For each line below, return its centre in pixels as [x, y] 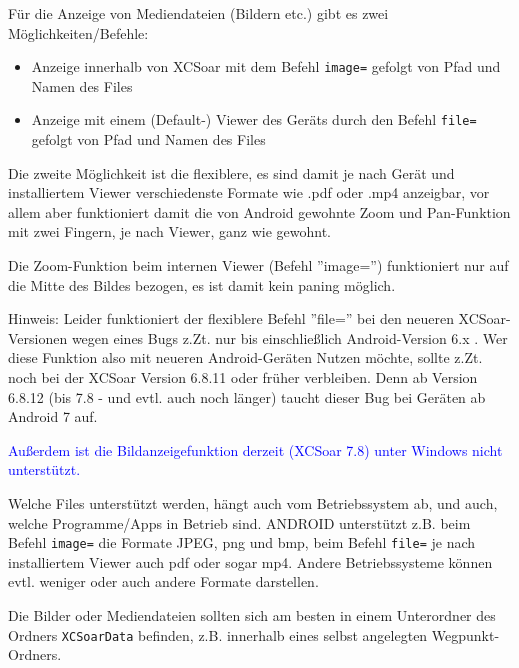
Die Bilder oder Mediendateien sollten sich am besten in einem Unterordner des [252, 615]
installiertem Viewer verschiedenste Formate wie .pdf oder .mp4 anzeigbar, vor [249, 192]
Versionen [38, 337]
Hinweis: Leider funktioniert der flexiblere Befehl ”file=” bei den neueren [231, 318]
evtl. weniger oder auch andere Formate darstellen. [163, 581]
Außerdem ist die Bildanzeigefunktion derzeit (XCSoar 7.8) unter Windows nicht [255, 449]
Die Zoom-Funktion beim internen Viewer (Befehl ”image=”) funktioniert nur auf [258, 265]
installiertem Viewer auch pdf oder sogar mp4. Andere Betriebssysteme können [250, 561]
